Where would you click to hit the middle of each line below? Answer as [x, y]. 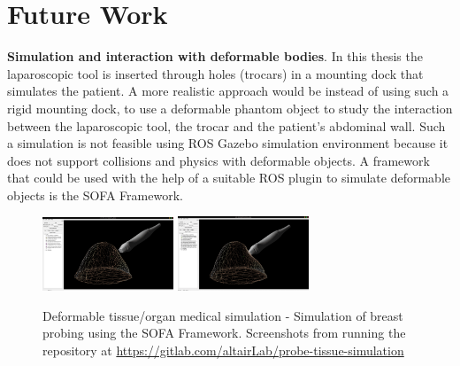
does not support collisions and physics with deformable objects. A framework [218, 160]
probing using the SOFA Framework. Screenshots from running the [224, 333]
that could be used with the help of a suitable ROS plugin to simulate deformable [229, 178]
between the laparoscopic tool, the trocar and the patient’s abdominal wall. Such [226, 125]
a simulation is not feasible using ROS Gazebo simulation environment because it [228, 143]
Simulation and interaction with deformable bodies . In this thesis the [215, 56]
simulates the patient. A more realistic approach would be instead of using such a [228, 91]
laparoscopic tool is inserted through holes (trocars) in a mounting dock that [215, 73]
